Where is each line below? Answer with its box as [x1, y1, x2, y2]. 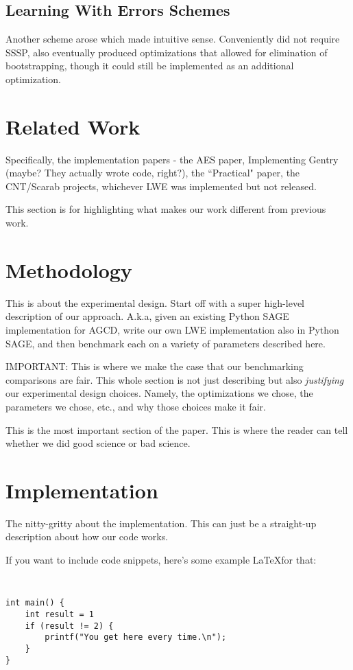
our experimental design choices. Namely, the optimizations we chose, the [5, 386, 313, 400]
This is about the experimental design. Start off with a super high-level [5, 295, 304, 310]
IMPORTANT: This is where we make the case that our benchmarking [5, 359, 304, 373]
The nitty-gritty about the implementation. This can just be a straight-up [5, 516, 317, 530]
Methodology [5, 255, 132, 284]
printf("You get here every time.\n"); [45, 632, 227, 643]
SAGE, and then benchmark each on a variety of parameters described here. [5, 336, 326, 350]
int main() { [5, 598, 64, 608]
